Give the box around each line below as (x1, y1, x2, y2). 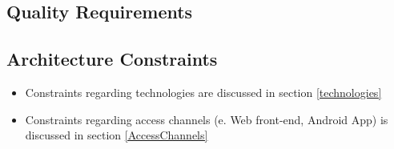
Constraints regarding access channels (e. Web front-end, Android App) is (25, 111, 388, 127)
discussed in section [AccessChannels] (25, 127, 208, 143)
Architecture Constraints (6, 46, 218, 71)
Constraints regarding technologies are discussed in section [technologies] (25, 83, 382, 100)
